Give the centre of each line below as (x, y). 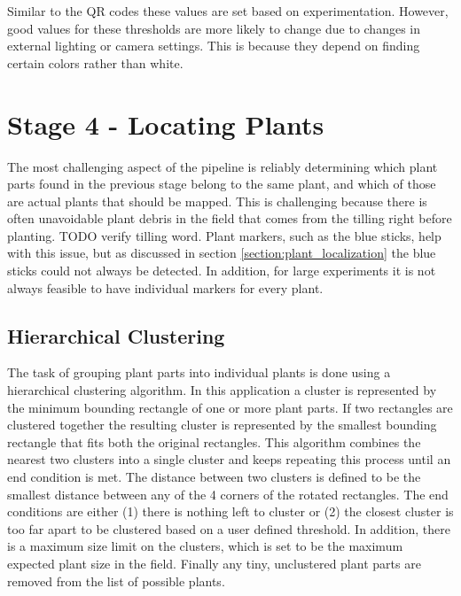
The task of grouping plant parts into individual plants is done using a (199, 372)
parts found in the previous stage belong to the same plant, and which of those (222, 184)
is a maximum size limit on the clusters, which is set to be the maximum (205, 546)
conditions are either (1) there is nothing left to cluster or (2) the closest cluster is (230, 511)
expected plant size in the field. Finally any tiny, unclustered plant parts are (214, 563)
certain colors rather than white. (95, 62)
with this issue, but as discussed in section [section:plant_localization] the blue (222, 253)
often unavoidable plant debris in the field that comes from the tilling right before (230, 218)
